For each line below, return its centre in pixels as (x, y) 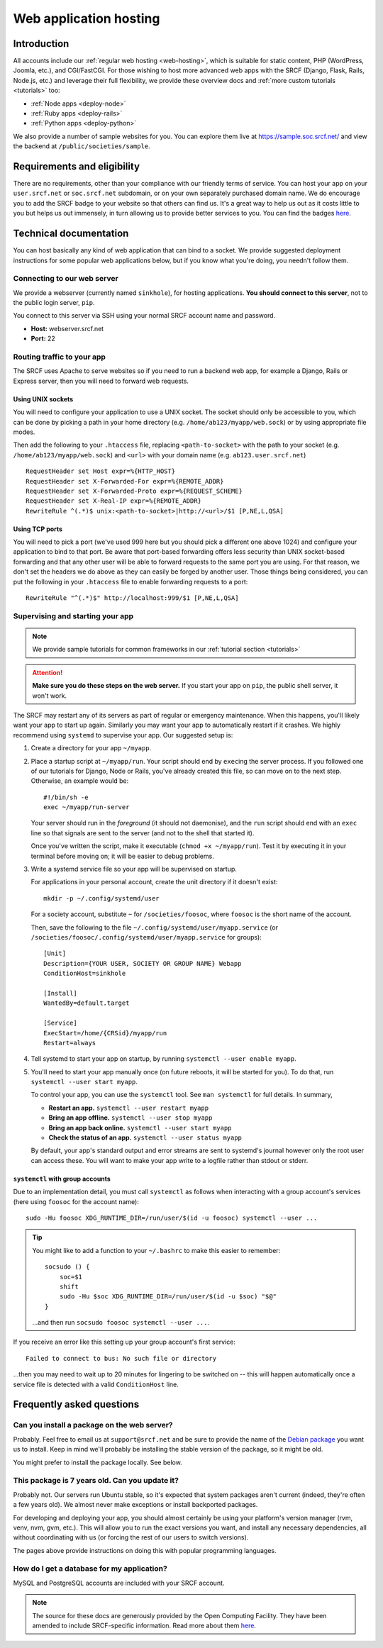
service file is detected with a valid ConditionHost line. (96, 1384)
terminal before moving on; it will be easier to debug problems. (122, 856)
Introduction (41, 44)
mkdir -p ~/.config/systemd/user (101, 898)
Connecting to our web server (66, 279)
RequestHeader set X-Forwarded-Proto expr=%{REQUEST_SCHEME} (134, 491)
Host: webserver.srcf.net (67, 328)
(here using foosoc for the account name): (76, 1201)
